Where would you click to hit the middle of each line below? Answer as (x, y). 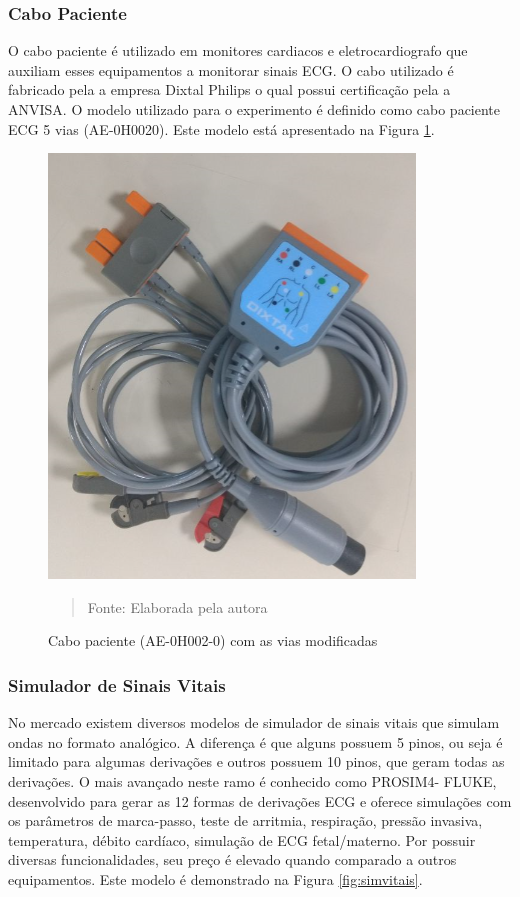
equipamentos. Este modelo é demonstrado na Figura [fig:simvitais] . (215, 878)
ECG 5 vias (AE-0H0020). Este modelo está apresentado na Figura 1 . (221, 128)
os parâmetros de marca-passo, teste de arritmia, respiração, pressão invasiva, (245, 820)
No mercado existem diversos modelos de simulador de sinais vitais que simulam (254, 722)
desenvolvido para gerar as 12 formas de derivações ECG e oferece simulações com (260, 800)
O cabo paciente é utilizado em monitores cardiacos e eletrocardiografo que (238, 50)
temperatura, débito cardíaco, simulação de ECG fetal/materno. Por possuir (242, 839)
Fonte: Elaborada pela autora (177, 606)
